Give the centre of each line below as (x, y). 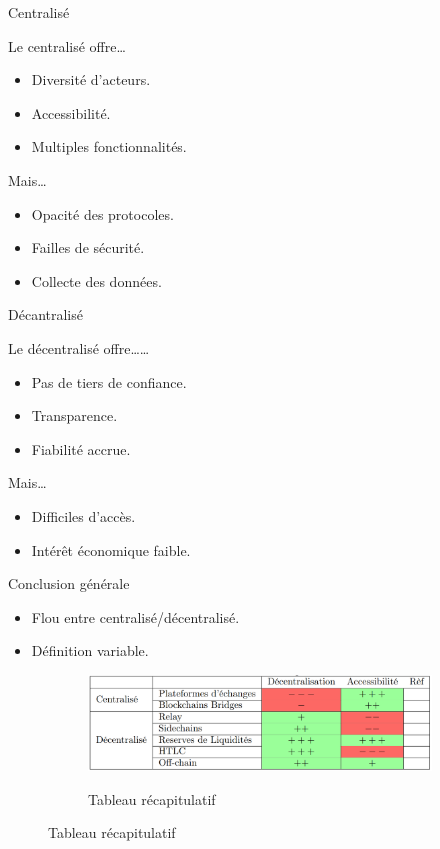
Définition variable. (90, 650)
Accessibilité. (71, 112)
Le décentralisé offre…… (79, 347)
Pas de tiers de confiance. (109, 381)
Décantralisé (45, 314)
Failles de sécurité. (88, 247)
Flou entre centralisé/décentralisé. (135, 616)
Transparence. (74, 415)
